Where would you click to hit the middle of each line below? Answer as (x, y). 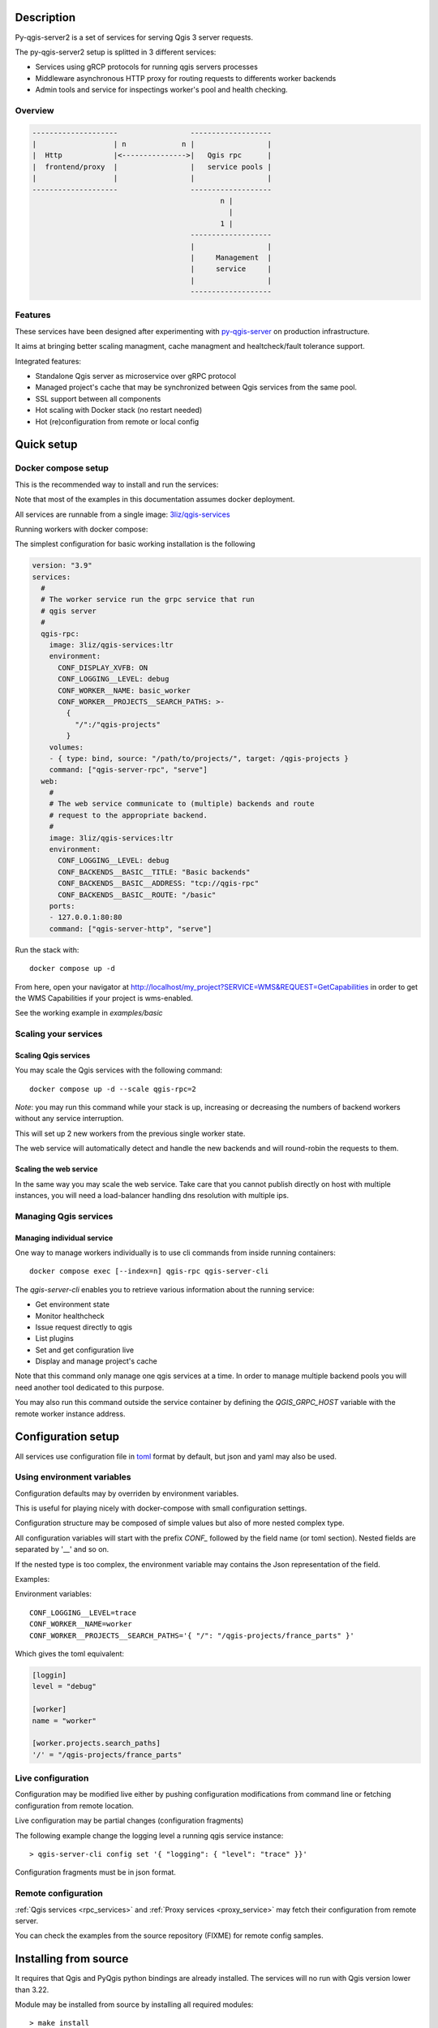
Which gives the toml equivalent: (70, 1653)
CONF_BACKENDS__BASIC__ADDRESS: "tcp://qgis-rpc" (159, 883)
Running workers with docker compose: (82, 529)
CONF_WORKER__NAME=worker (81, 1624)
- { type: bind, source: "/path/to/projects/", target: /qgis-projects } (199, 758)
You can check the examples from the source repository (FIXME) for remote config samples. (169, 1936)
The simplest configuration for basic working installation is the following (135, 544)
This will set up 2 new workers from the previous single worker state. (130, 1133)
